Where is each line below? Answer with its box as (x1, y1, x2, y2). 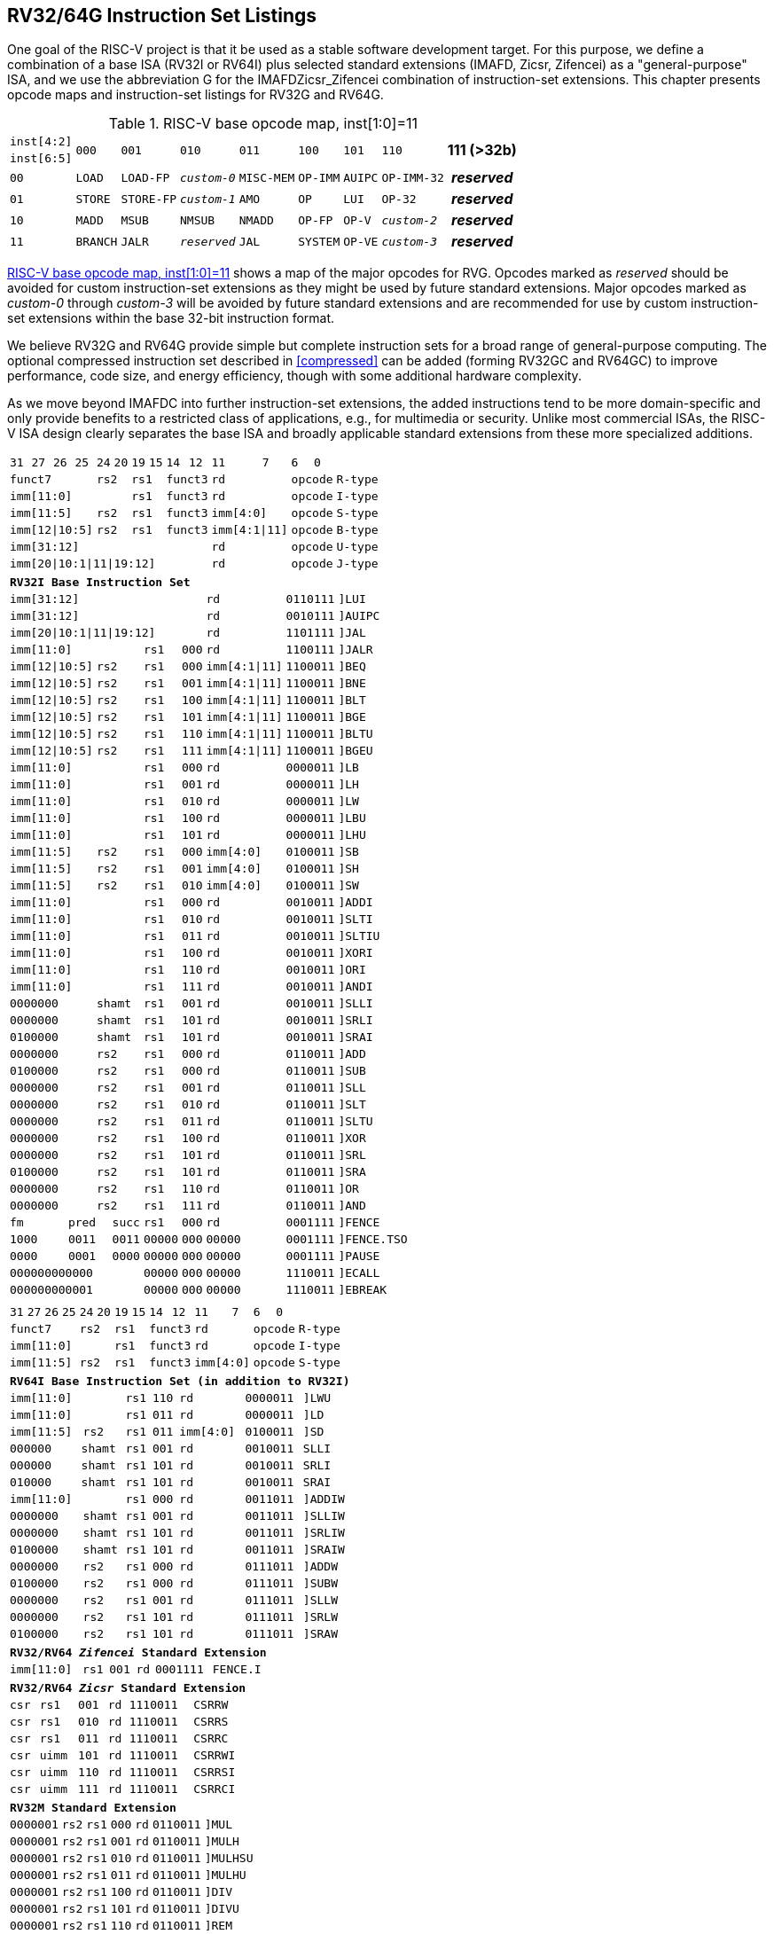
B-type (336, 523, 379, 537)
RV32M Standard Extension (10, 1801, 176, 1815)
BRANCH (75, 234, 118, 248)
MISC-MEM (238, 170, 295, 184)
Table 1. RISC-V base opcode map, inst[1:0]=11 (108, 114, 418, 133)
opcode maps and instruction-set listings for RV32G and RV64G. (7, 87, 384, 103)
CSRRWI (193, 1749, 236, 1763)
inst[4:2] (10, 135, 73, 149)
